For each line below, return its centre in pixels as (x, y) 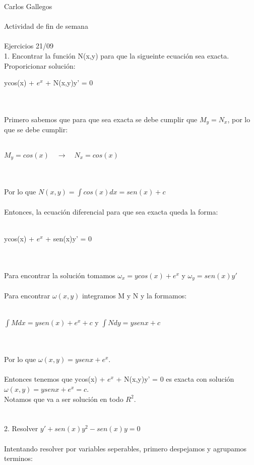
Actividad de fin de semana (46, 26)
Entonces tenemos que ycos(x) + (55, 379)
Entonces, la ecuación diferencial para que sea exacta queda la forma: (111, 211)
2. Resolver (21, 428)
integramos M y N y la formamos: (134, 295)
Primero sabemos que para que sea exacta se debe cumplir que (101, 119)
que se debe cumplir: (36, 130)
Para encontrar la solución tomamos (60, 275)
